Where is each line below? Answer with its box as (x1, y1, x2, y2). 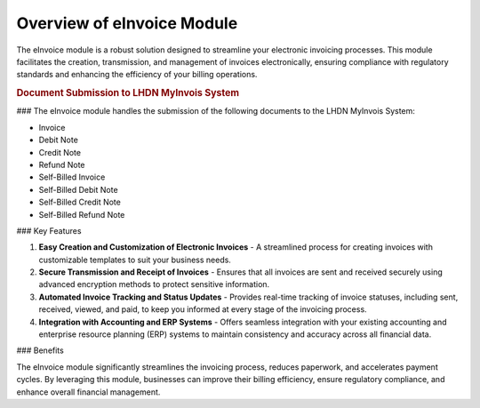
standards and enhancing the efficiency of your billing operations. (16, 69, 258, 80)
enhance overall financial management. (16, 387, 161, 397)
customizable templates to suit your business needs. (38, 254, 231, 265)
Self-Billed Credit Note (38, 196, 122, 208)
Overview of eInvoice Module (16, 13, 238, 33)
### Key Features (16, 225, 82, 236)
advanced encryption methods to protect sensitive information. (38, 279, 270, 290)
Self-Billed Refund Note (38, 209, 125, 220)
